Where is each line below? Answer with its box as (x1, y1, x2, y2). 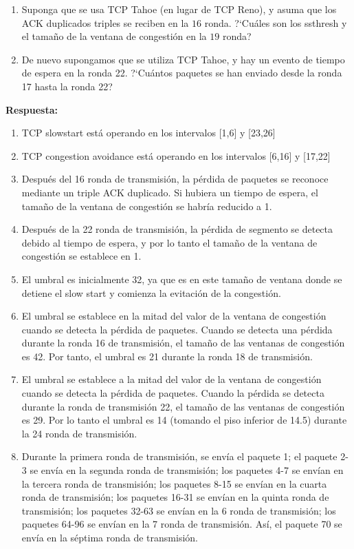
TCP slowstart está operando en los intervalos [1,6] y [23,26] (21, 125, 276, 140)
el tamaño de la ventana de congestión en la (21, 29, 207, 43)
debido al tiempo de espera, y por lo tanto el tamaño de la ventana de (21, 235, 318, 249)
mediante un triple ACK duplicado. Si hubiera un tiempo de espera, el (21, 185, 318, 199)
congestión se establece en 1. (21, 249, 142, 263)
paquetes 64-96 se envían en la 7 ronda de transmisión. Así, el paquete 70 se (21, 517, 342, 531)
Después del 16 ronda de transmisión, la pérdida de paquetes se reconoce (21, 172, 329, 186)
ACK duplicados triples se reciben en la (21, 15, 189, 30)
